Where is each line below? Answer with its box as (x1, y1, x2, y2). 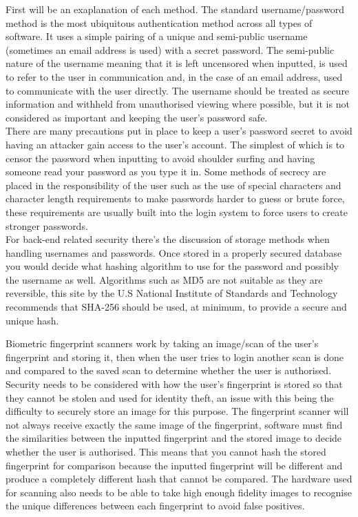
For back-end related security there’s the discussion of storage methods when (6, 232, 330, 246)
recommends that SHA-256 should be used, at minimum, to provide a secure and (6, 300, 347, 314)
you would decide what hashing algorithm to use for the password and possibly (6, 259, 339, 273)
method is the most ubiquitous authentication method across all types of (6, 15, 313, 30)
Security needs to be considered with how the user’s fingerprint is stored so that (6, 377, 343, 391)
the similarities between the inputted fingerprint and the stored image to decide (6, 431, 342, 445)
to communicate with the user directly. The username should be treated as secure (6, 83, 350, 97)
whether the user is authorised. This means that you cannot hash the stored (6, 445, 326, 458)
